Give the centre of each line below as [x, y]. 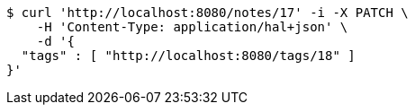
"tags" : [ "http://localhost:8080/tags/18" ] [188, 56]
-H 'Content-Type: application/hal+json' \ [192, 27]
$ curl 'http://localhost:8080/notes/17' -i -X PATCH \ [207, 13]
